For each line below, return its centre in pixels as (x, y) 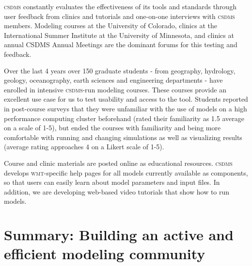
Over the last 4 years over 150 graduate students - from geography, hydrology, (120, 70)
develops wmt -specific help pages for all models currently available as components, (126, 172)
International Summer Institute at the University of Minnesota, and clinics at (119, 35)
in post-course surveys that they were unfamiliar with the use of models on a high (126, 108)
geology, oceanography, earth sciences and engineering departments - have (113, 80)
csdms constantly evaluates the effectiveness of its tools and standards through (120, 6)
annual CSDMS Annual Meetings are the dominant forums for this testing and (121, 44)
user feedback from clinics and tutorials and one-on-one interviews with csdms (119, 16)
